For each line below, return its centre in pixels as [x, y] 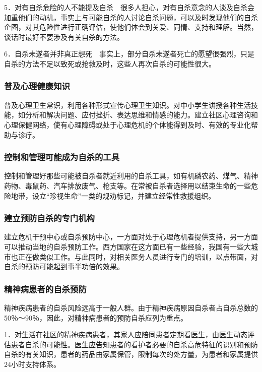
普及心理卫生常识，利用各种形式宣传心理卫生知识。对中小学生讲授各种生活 [127, 105]
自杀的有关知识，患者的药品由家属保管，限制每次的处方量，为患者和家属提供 [131, 354]
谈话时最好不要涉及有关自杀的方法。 [64, 37]
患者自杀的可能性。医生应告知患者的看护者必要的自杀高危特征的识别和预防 [134, 344]
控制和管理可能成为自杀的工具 [62, 157]
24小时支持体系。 [32, 364]
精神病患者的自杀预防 [45, 289]
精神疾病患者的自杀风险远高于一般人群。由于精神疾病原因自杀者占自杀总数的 [131, 307]
